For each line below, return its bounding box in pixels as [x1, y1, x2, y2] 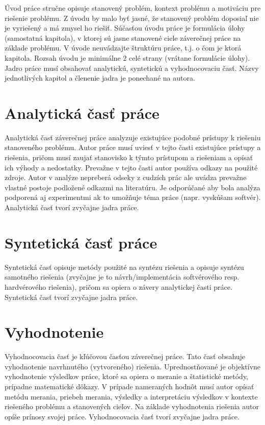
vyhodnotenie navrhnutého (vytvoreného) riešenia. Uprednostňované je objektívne [5, 361, 261, 371]
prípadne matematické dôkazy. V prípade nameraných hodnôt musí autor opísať [5, 381, 254, 392]
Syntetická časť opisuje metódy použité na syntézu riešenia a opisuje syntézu [5, 261, 244, 272]
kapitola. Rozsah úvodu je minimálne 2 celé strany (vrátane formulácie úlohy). [5, 52, 250, 63]
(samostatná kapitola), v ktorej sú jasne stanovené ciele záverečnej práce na [5, 32, 241, 43]
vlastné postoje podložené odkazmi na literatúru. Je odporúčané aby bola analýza [5, 182, 260, 192]
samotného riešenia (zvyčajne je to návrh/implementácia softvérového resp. [5, 271, 240, 282]
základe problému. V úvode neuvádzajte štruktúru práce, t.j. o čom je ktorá [5, 42, 242, 53]
